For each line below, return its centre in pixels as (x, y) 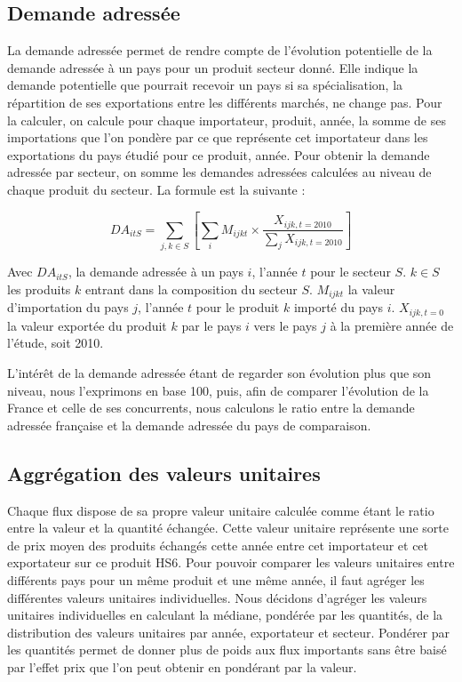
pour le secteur (350, 272)
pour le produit (238, 307)
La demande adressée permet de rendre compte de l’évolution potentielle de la (220, 50)
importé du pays (338, 307)
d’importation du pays (68, 307)
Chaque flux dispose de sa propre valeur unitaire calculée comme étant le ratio (221, 510)
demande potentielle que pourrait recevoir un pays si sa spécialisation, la (205, 85)
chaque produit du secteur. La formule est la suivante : (156, 189)
